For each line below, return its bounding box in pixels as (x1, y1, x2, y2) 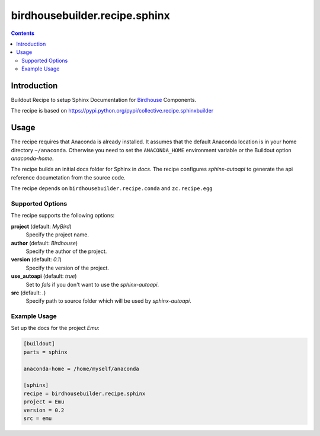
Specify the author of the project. (25, 248, 107, 255)
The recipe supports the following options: (11, 212, 115, 219)
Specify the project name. (25, 231, 89, 238)
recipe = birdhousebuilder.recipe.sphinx (23, 390, 146, 397)
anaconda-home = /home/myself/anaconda (23, 365, 139, 372)
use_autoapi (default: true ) (11, 272, 77, 280)
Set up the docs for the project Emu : (11, 325, 100, 332)
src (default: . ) (11, 289, 46, 296)
